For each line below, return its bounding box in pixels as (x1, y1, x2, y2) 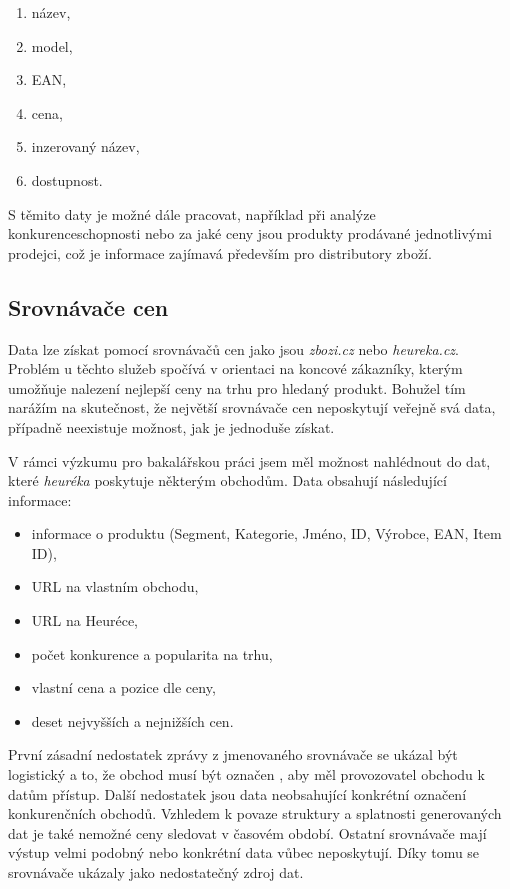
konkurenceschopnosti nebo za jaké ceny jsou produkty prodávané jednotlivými (8, 223, 492, 244)
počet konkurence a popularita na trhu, (31, 643, 273, 664)
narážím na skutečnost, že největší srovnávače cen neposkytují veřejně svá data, (8, 397, 496, 418)
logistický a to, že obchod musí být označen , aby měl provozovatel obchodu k (8, 764, 485, 785)
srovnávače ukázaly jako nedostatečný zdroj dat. (8, 862, 304, 883)
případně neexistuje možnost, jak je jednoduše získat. (8, 416, 335, 437)
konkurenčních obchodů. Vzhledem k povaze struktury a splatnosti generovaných (8, 803, 502, 824)
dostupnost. (31, 169, 103, 190)
